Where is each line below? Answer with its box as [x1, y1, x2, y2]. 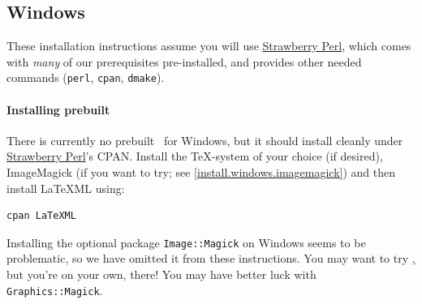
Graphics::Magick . [6, 281, 103, 298]
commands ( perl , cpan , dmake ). [6, 69, 165, 86]
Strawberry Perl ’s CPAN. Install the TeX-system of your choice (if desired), [6, 148, 383, 165]
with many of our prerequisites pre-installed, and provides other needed [6, 53, 362, 70]
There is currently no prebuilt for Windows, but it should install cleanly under [6, 131, 403, 148]
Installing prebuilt [6, 101, 110, 118]
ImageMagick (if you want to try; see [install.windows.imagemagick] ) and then [6, 164, 396, 181]
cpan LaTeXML [6, 210, 76, 222]
